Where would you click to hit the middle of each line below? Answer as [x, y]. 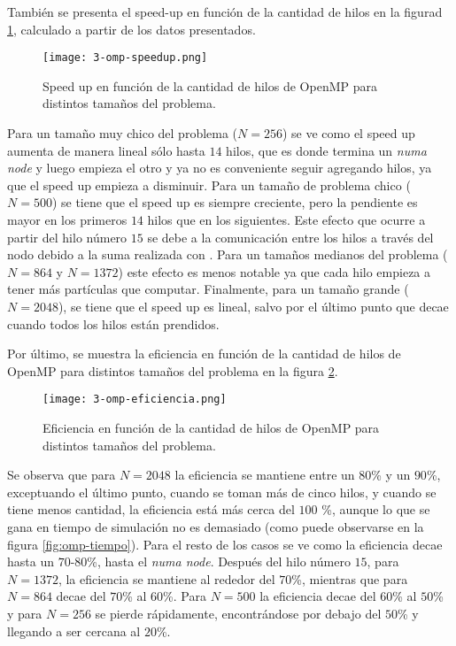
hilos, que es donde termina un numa [326, 150]
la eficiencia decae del [318, 596]
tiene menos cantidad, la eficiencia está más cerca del [151, 509]
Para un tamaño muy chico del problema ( [123, 133]
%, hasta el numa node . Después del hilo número [219, 561]
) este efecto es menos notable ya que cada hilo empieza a [274, 271]
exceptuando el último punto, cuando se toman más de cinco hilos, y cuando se [222, 492]
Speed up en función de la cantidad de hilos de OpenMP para [210, 85]
